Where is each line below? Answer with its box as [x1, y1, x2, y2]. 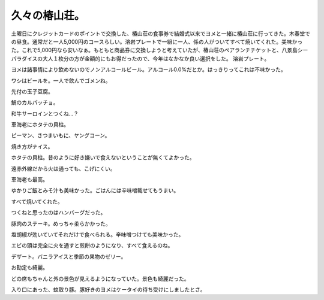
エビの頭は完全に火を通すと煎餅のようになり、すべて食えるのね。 [11, 242, 173, 249]
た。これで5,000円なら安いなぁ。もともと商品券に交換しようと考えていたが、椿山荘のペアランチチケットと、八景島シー [11, 47, 308, 54]
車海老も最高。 [11, 176, 48, 183]
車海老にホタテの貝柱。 [11, 121, 69, 128]
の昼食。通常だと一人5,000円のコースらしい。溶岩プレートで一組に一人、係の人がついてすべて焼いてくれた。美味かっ [11, 38, 303, 45]
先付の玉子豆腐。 [11, 87, 53, 95]
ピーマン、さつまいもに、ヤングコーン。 [11, 132, 110, 139]
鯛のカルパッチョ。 [11, 99, 59, 106]
